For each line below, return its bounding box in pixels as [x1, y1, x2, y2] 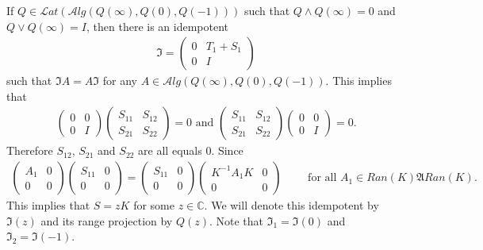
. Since [211, 142, 243, 159]
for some [133, 197, 174, 213]
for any [102, 72, 137, 89]
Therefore [6, 142, 53, 159]
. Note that [209, 212, 264, 229]
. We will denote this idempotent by [204, 197, 379, 213]
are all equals [138, 142, 202, 159]
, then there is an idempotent [86, 17, 229, 34]
